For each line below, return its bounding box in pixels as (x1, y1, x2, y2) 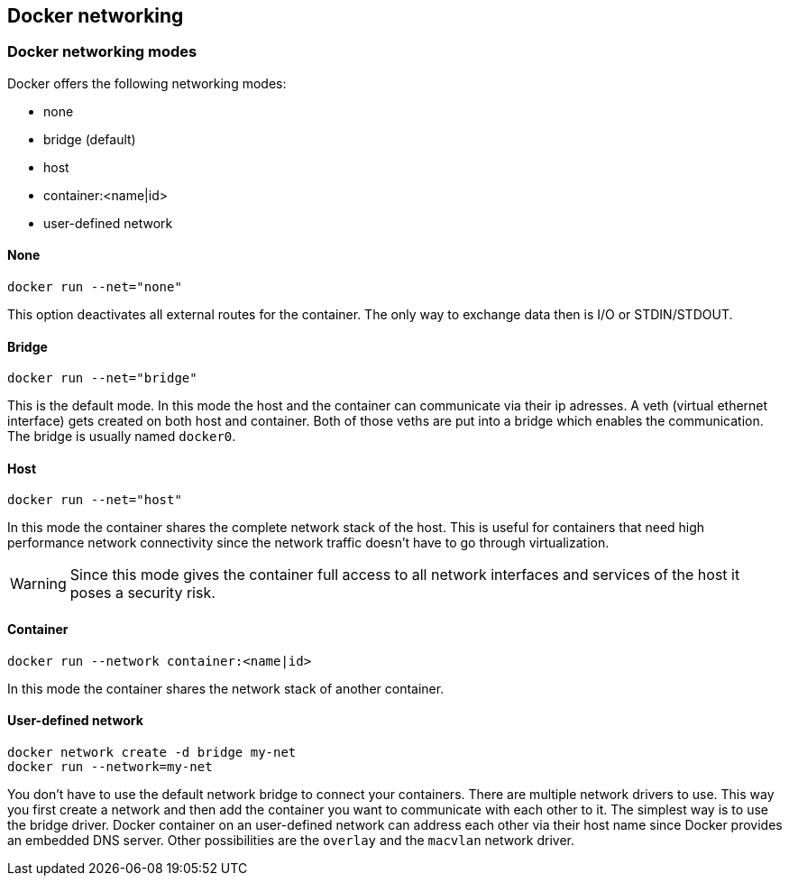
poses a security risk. (69, 584, 216, 602)
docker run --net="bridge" (7, 371, 197, 386)
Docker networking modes (7, 42, 197, 61)
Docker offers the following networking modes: (7, 75, 287, 91)
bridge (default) (43, 131, 136, 147)
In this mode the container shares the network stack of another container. (7, 680, 445, 696)
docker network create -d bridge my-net (7, 744, 297, 759)
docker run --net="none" (7, 280, 182, 295)
